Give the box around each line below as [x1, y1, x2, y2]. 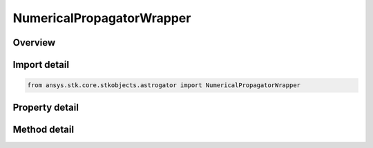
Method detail [12, 123, 75, 135]
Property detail [12, 101, 79, 113]
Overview [12, 37, 56, 48]
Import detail [12, 59, 69, 71]
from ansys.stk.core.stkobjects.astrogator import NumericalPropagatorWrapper [27, 82, 300, 89]
